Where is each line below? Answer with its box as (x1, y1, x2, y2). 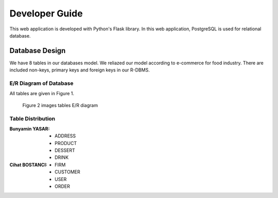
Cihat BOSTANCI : (9, 161, 47, 168)
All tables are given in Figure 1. (9, 91, 75, 97)
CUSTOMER (55, 169, 80, 175)
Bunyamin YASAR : (9, 125, 50, 132)
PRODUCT (55, 140, 77, 146)
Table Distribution (9, 115, 56, 122)
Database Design (9, 46, 66, 55)
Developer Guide (9, 8, 83, 19)
